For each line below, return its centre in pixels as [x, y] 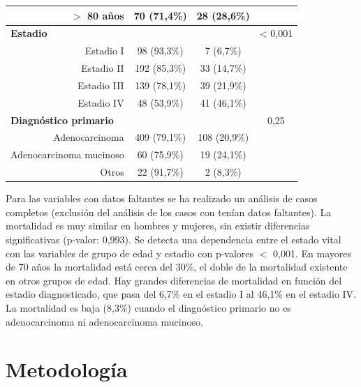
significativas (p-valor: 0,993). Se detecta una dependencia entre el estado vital [174, 239]
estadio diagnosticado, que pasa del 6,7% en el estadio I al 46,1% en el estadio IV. [181, 294]
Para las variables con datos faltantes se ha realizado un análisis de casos [162, 198]
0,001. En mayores [312, 253]
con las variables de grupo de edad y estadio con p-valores [130, 253]
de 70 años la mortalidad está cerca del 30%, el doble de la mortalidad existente [177, 267]
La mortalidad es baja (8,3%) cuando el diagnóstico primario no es [148, 307]
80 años [106, 15]
